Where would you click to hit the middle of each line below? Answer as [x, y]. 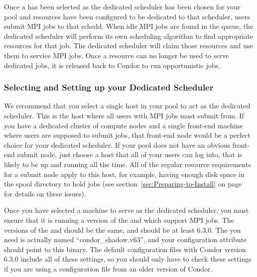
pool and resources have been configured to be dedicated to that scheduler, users [127, 16]
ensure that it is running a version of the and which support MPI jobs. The [119, 220]
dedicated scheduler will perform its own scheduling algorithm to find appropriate [129, 36]
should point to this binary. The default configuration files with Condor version [125, 249]
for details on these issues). [45, 193]
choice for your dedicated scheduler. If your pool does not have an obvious [117, 144]
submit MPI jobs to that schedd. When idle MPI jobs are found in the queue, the [129, 26]
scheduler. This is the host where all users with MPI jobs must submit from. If [124, 115]
